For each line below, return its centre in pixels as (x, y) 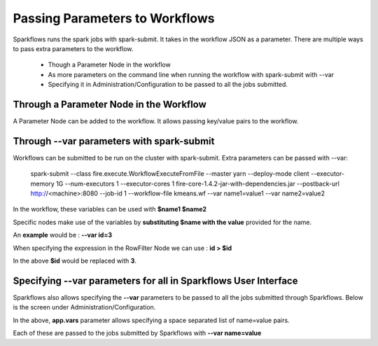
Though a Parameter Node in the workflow (109, 65)
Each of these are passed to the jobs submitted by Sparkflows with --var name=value (137, 333)
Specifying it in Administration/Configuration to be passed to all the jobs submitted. (168, 85)
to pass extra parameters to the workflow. (73, 48)
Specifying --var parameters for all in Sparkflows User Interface (155, 281)
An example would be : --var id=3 (62, 235)
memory (43, 184)
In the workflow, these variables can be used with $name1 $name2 (110, 209)
